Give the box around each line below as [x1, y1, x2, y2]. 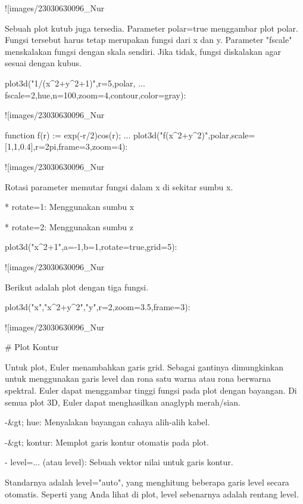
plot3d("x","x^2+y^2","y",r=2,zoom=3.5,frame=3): [5, 301, 190, 313]
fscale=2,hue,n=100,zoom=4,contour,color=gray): [5, 88, 186, 101]
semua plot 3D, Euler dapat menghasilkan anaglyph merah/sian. [5, 395, 240, 408]
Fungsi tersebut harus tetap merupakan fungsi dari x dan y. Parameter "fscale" [5, 33, 292, 46]
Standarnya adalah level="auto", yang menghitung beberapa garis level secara [5, 476, 289, 488]
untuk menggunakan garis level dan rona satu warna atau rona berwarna [5, 372, 271, 385]
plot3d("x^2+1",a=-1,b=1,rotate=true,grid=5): [5, 240, 177, 253]
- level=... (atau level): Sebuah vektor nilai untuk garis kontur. [5, 456, 233, 468]
